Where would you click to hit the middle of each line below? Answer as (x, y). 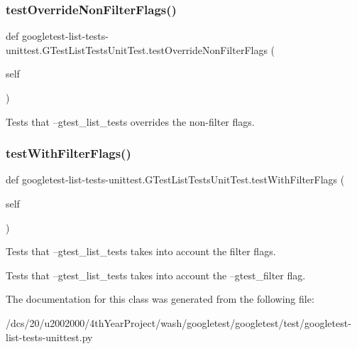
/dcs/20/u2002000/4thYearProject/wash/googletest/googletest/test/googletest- (178, 322)
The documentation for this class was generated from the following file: (160, 299)
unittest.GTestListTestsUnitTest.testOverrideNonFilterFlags (137, 49)
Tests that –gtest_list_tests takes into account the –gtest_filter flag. (156, 275)
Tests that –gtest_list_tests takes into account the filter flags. (141, 251)
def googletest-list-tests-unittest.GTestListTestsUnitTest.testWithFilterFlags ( (175, 179)
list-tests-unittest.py (49, 337)
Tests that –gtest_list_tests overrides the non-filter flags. (130, 121)
